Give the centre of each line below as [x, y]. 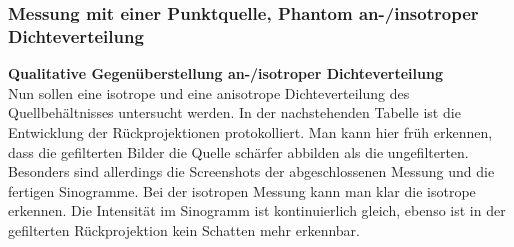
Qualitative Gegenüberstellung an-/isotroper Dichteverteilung [225, 73]
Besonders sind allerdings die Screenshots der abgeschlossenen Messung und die [251, 171]
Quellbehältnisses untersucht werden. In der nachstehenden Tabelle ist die [234, 112]
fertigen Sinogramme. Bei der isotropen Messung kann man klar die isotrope [242, 190]
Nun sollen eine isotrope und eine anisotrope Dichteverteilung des [209, 92]
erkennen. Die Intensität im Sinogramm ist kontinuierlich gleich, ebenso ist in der [257, 210]
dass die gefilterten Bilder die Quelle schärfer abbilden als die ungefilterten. [238, 151]
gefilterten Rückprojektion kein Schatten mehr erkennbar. [184, 229]
